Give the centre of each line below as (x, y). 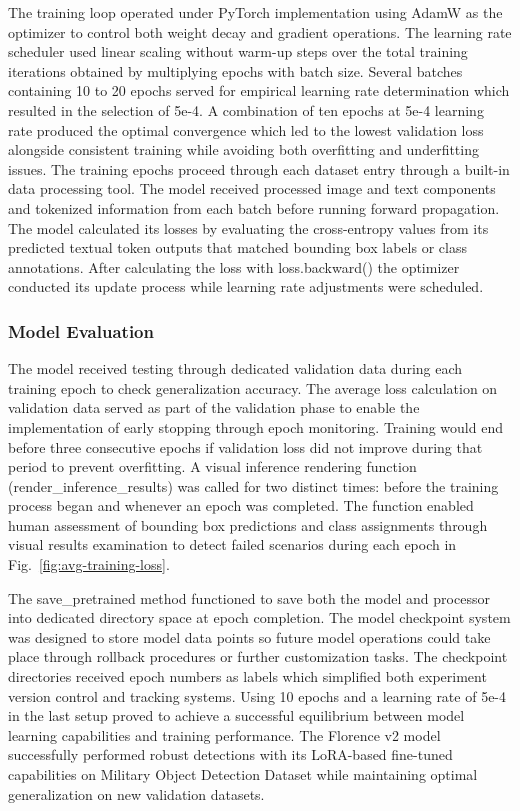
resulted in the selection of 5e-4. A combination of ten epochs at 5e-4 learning (246, 109)
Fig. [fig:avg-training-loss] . (89, 564)
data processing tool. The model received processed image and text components (252, 188)
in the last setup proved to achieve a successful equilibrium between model (236, 715)
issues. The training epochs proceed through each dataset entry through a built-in (259, 168)
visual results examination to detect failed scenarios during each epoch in (232, 544)
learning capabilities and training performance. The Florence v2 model (224, 734)
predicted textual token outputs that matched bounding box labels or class (237, 247)
